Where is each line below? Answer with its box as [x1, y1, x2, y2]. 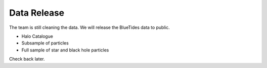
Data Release [9, 7, 64, 18]
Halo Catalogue [21, 33, 53, 39]
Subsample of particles [21, 40, 69, 46]
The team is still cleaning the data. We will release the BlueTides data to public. [9, 24, 170, 30]
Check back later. [9, 56, 45, 62]
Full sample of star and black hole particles [21, 47, 109, 53]
